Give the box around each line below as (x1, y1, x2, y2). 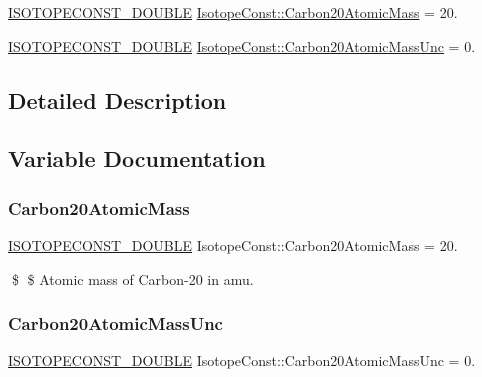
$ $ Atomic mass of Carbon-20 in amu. (11, 268, 254, 289)
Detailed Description (8, 84, 227, 115)
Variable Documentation (8, 143, 266, 174)
